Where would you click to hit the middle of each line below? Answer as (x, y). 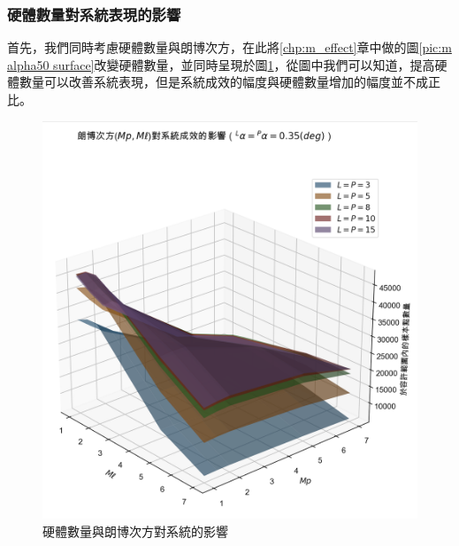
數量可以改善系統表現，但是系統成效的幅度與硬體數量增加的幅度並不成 (223, 82)
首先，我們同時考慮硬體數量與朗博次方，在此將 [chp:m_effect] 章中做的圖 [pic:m (229, 47)
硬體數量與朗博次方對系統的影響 (135, 531)
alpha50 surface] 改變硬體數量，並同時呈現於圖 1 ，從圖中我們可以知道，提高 (221, 64)
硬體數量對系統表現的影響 (94, 14)
